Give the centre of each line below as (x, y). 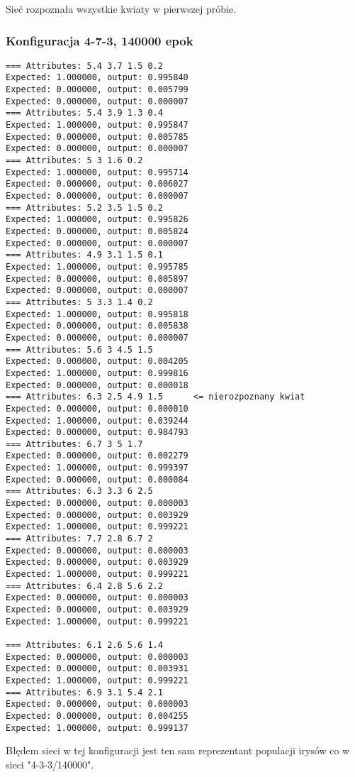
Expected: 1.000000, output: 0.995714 (97, 172)
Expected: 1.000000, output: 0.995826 (97, 220)
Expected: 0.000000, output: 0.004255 (97, 716)
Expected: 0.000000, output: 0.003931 (97, 669)
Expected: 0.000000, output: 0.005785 (97, 137)
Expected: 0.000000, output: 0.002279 (97, 456)
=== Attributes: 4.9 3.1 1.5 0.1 (84, 255)
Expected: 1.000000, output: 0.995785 (97, 266)
